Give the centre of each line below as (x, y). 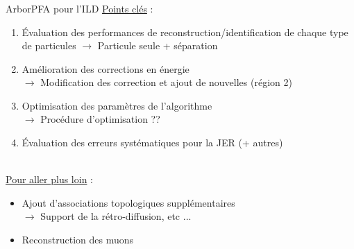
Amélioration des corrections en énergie (106, 68)
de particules (49, 45)
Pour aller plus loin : (49, 179)
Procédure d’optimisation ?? (100, 119)
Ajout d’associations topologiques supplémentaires (128, 202)
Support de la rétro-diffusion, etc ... (116, 216)
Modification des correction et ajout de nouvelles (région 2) (166, 82)
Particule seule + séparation (158, 45)
